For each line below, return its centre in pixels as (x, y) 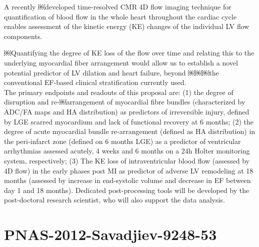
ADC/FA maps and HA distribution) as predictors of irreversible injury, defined (127, 111)
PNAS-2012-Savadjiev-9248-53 (110, 234)
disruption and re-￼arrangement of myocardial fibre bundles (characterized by (125, 102)
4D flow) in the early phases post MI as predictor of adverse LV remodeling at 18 (129, 170)
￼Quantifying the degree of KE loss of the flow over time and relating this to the (129, 53)
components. (23, 36)
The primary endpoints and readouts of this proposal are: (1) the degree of (119, 92)
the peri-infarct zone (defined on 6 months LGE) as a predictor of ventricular (122, 141)
